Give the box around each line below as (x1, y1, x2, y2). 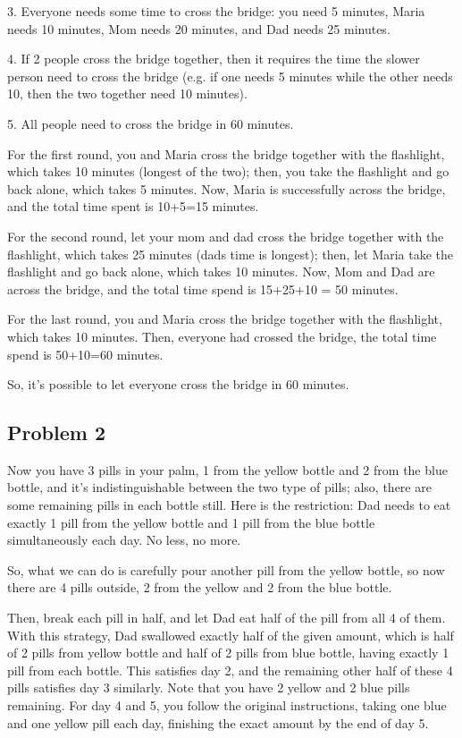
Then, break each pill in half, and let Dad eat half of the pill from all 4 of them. (7, 608, 446, 627)
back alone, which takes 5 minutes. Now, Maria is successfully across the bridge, (7, 179, 446, 198)
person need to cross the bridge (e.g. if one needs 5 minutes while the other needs (7, 66, 453, 85)
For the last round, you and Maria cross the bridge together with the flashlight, (7, 310, 442, 328)
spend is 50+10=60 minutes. (7, 344, 164, 363)
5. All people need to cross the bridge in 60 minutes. (7, 114, 294, 132)
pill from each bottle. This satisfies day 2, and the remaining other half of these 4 (7, 660, 453, 679)
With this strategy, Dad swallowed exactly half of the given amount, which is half (7, 625, 454, 644)
